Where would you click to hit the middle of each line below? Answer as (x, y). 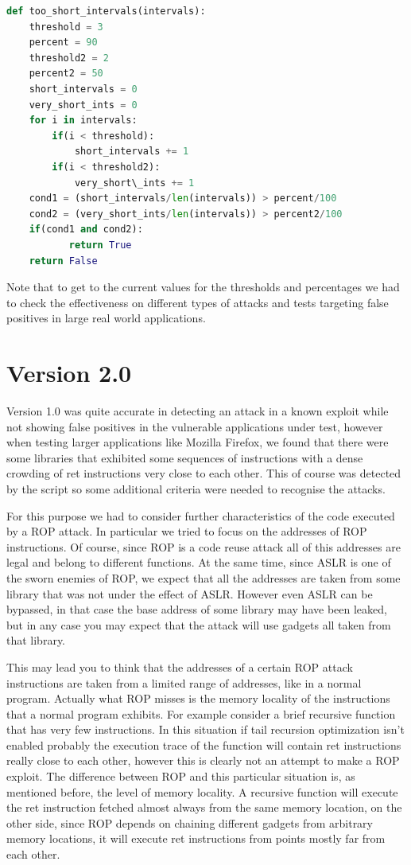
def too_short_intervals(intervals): (106, 11)
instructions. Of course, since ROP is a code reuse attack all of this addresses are (204, 546)
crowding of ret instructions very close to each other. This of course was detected (204, 473)
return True (100, 245)
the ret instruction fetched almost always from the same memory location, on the (204, 807)
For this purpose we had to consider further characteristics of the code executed (201, 515)
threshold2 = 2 (69, 58)
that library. (36, 640)
